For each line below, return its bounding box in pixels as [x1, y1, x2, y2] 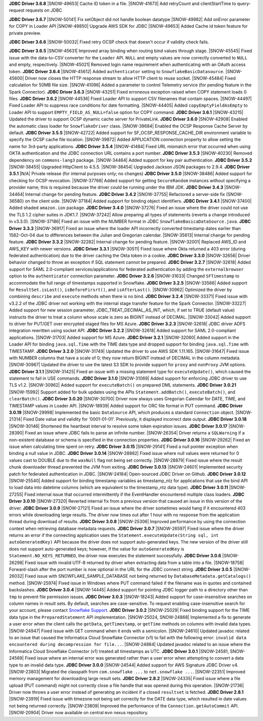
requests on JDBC [25, 7, 62, 13]
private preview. [9, 30, 41, 36]
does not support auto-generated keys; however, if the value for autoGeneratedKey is [9, 546, 185, 552]
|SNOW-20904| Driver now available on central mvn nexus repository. [9, 710, 149, 716]
